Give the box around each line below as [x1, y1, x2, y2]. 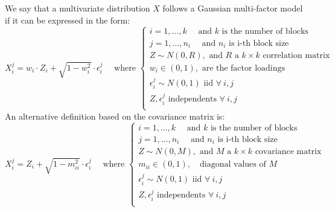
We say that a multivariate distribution [5, 2, 150, 14]
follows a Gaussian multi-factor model [162, 2, 303, 14]
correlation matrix [263, 51, 330, 60]
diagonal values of [200, 160, 266, 169]
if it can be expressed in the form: [5, 13, 130, 26]
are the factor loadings [202, 64, 286, 73]
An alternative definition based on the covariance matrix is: [5, 109, 225, 122]
